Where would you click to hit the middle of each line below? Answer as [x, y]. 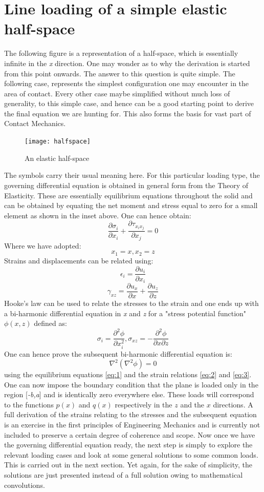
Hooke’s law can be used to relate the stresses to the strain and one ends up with [131, 303]
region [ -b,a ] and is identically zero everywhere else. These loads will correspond [129, 394]
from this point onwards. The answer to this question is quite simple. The [120, 73]
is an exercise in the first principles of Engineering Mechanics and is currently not [132, 425]
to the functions [29, 404]
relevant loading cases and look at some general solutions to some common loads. [131, 454]
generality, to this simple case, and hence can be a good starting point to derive [129, 103]
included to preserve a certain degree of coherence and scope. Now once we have [130, 434]
